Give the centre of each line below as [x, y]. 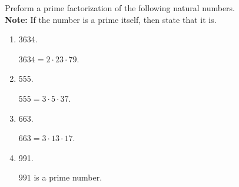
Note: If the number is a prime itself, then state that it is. [111, 19]
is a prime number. [68, 177]
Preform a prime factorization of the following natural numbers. [120, 8]
